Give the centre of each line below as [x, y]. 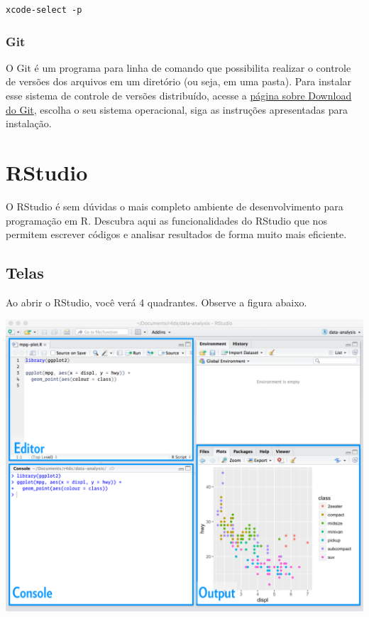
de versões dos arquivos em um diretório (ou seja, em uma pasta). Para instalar [179, 81]
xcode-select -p [44, 10]
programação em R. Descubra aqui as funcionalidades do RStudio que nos [166, 220]
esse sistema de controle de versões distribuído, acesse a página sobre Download [179, 95]
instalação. [29, 123]
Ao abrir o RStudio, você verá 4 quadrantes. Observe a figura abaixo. [156, 302]
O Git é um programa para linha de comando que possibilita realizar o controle [178, 67]
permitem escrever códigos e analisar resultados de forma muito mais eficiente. [176, 234]
